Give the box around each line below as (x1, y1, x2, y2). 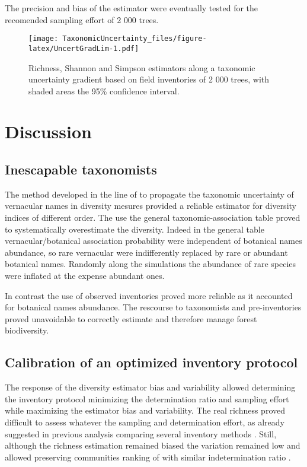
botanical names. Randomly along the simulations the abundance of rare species (5, 258, 296, 270)
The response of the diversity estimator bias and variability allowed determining (5, 381, 296, 393)
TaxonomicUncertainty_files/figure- (62, 34, 207, 43)
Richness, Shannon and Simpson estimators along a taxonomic (28, 61, 255, 74)
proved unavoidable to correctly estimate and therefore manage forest (5, 312, 257, 325)
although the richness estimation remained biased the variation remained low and (5, 439, 300, 452)
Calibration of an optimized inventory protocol (5, 353, 298, 371)
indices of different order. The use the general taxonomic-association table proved (5, 211, 300, 224)
